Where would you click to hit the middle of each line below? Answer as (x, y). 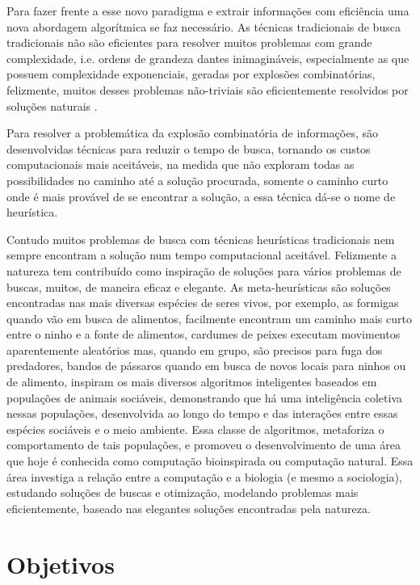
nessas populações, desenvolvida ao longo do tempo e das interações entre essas (202, 413)
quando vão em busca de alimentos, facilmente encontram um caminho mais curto (209, 318)
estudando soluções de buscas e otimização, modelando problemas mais (183, 492)
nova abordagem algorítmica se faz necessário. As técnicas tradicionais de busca (204, 26)
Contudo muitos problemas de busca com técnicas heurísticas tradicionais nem (201, 239)
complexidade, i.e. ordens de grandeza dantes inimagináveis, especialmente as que (208, 58)
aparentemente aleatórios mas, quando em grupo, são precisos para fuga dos (195, 349)
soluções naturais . (52, 105)
